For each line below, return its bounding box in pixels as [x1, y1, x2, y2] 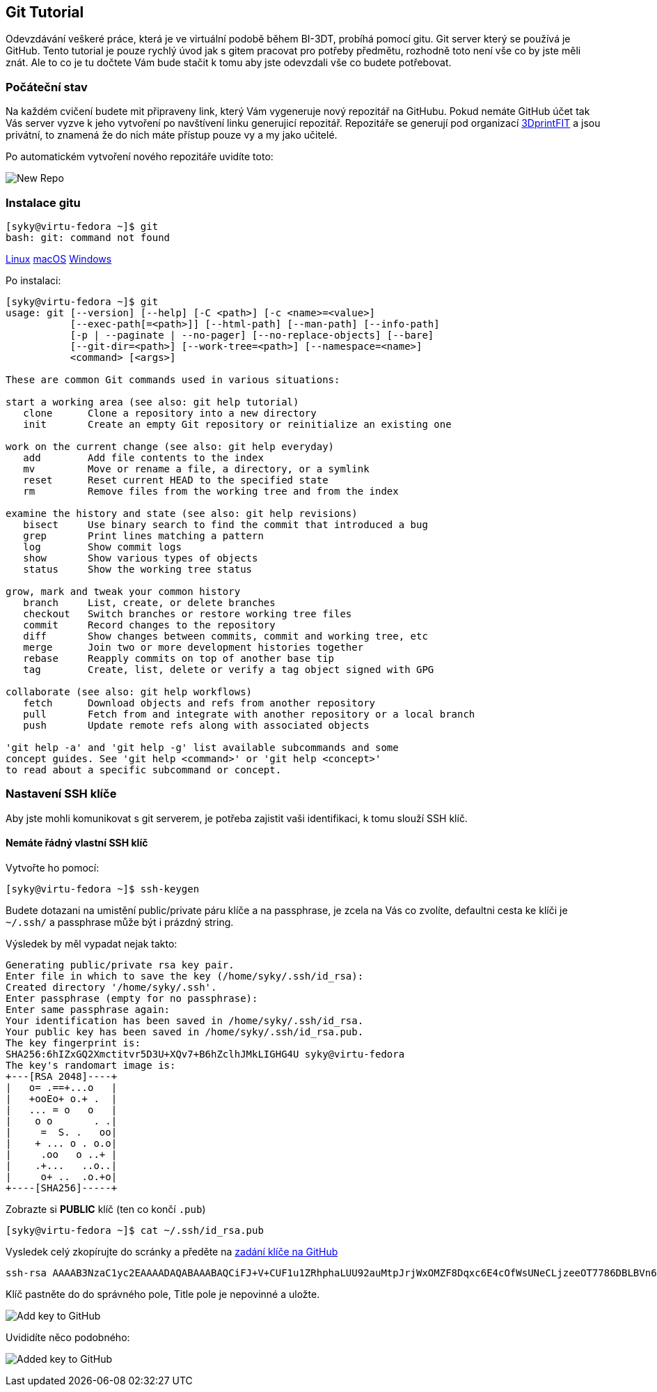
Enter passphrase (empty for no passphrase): [6, 992, 258, 1004]
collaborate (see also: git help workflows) [6, 686, 253, 697]
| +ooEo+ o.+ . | [6, 1092, 118, 1104]
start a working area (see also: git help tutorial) [6, 396, 299, 408]
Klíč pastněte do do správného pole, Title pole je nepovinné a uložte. [6, 1287, 320, 1300]
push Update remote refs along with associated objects [23, 719, 370, 731]
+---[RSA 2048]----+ [6, 1070, 118, 1082]
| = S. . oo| [6, 1126, 118, 1138]
